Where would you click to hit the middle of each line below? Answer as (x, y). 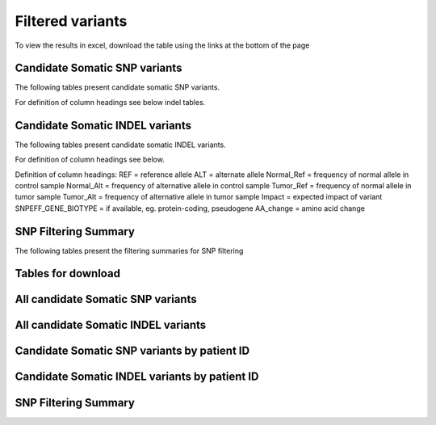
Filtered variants (71, 21)
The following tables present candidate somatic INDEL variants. (120, 145)
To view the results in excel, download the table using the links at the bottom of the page (162, 45)
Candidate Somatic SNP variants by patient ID (132, 351)
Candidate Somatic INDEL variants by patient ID (137, 377)
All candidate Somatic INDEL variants (111, 325)
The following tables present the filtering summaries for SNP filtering (129, 250)
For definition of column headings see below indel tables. (110, 102)
